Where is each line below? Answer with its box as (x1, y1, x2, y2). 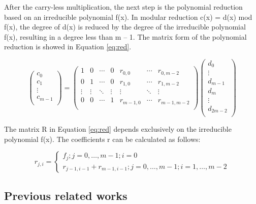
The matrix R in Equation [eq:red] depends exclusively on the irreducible (4, 124, 232, 134)
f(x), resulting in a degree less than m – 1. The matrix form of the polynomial (4, 31, 247, 42)
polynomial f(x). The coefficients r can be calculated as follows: (4, 133, 201, 144)
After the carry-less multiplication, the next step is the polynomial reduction (4, 2, 243, 12)
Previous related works (4, 187, 127, 203)
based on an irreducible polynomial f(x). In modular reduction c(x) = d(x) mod (4, 11, 252, 22)
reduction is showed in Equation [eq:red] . (4, 41, 132, 52)
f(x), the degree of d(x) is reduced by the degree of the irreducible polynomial (4, 21, 246, 32)
